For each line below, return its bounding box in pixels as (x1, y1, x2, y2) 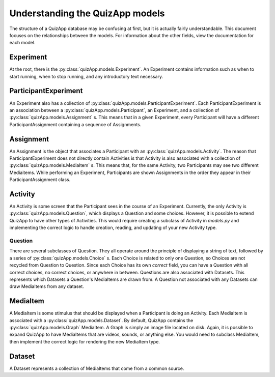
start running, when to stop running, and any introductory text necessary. (9, 73, 163, 79)
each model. (9, 40, 36, 46)
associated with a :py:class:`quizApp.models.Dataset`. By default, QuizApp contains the (9, 317, 194, 323)
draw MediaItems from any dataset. (9, 283, 84, 289)
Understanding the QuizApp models (9, 8, 165, 19)
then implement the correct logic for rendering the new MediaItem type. (9, 338, 160, 344)
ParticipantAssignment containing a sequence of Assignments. (9, 121, 142, 127)
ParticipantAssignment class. (9, 177, 71, 183)
